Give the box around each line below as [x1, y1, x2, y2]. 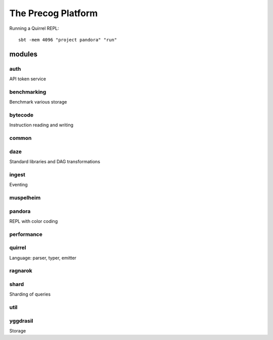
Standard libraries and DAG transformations [9, 159, 101, 165]
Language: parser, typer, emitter [9, 255, 77, 261]
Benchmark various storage [9, 99, 67, 105]
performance [9, 230, 42, 237]
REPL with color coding [9, 218, 58, 224]
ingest [9, 171, 25, 178]
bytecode [9, 112, 34, 118]
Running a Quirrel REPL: [9, 25, 59, 31]
